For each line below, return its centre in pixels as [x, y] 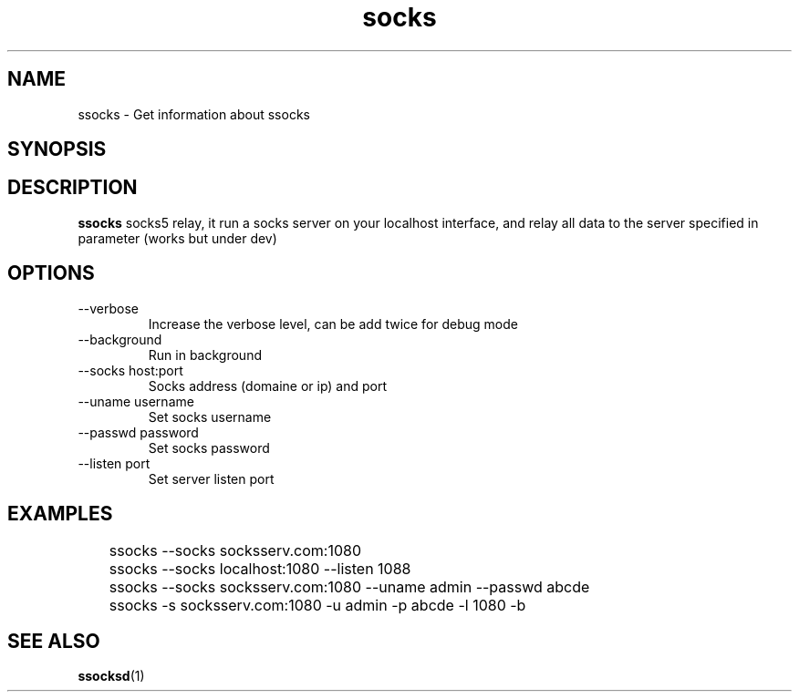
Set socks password [209, 447]
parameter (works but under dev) [177, 238]
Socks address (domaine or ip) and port [268, 385]
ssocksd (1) [111, 676]
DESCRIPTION [73, 188]
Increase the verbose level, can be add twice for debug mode [333, 324]
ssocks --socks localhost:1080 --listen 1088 [260, 568]
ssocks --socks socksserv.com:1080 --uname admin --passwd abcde [349, 586]
